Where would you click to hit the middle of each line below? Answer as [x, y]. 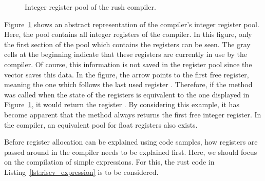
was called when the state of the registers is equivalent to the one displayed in [127, 94]
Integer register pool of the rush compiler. [90, 7]
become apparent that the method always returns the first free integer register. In [133, 114]
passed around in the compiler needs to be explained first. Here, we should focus [131, 152]
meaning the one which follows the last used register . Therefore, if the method [128, 84]
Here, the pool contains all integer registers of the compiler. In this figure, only [128, 34]
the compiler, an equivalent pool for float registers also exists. [101, 124]
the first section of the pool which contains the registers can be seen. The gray [127, 44]
